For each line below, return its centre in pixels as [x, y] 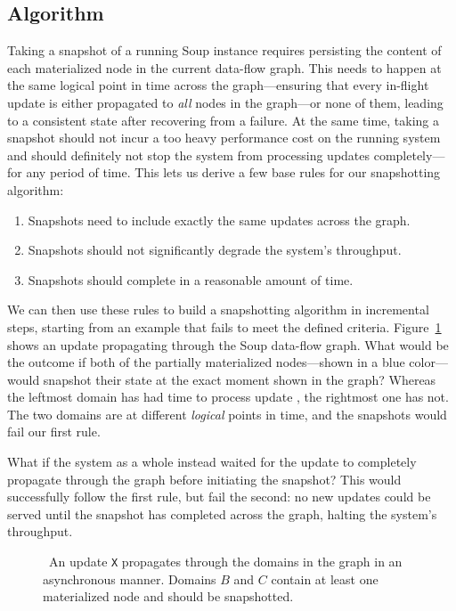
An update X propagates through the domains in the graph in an [225, 562]
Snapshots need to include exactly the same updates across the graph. [219, 220]
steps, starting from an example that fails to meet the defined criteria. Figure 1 [224, 326]
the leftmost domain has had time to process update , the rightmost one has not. [228, 397]
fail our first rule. [54, 432]
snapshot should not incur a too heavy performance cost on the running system [224, 138]
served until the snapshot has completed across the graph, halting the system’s [222, 513]
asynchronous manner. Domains [130, 578]
